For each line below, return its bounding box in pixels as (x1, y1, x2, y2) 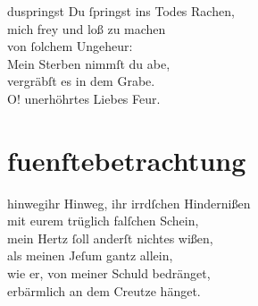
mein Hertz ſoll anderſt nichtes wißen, (7, 228, 213, 247)
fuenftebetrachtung (7, 141, 246, 178)
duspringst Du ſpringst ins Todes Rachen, (7, 2, 235, 20)
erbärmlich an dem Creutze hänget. (7, 281, 201, 300)
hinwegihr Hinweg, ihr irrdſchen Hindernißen (7, 193, 251, 212)
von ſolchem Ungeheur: (7, 37, 133, 55)
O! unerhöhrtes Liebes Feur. (7, 89, 161, 107)
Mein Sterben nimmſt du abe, (7, 54, 171, 72)
